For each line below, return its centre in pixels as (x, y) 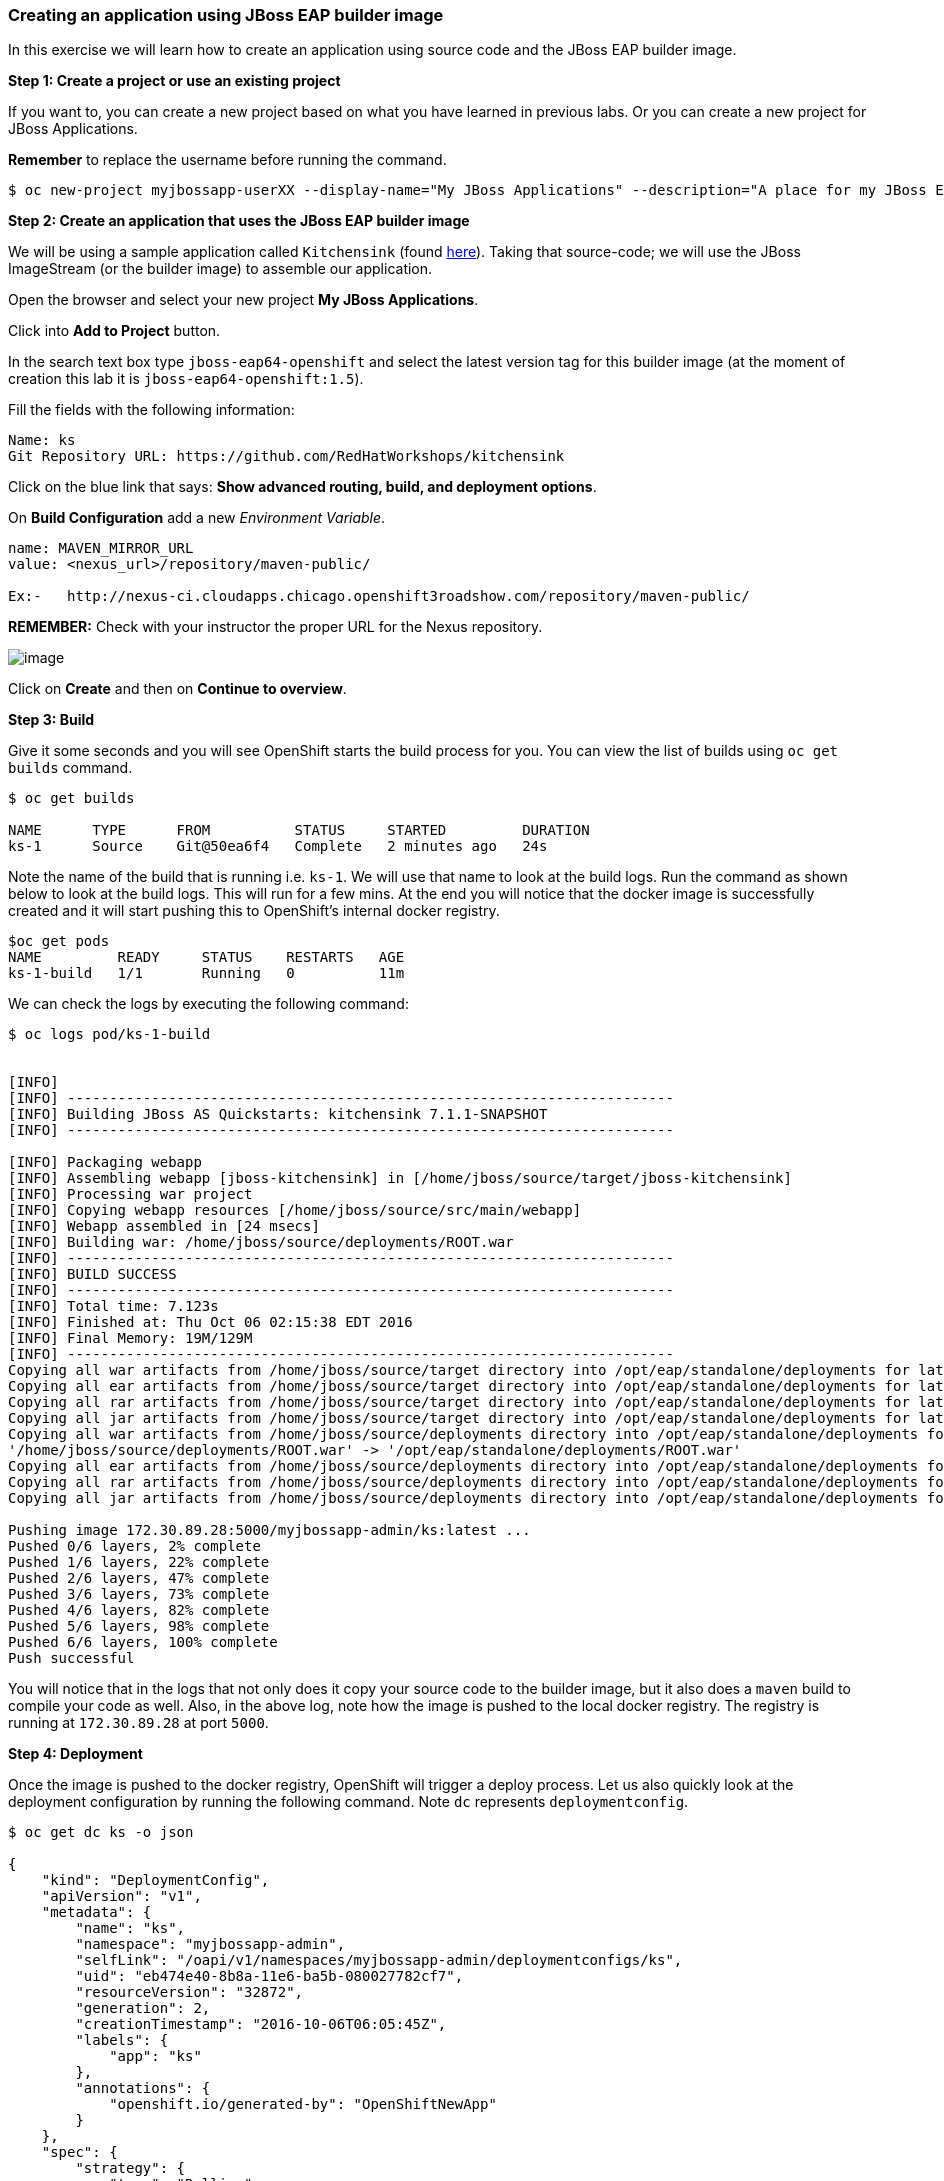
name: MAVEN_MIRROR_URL (101, 548)
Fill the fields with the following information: (151, 410)
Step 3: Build (51, 720)
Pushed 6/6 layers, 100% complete (143, 1642)
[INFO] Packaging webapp (105, 1162)
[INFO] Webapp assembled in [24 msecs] (164, 1226)
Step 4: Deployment (75, 1754)
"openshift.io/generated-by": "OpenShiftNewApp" (303, 2104)
